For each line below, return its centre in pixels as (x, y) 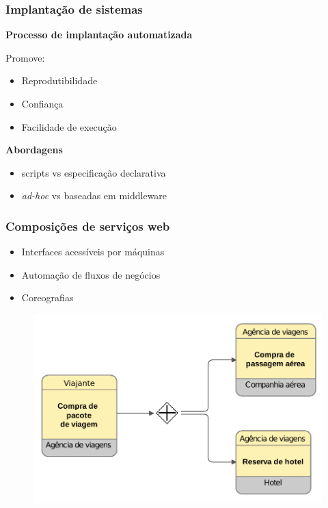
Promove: (25, 57)
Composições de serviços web (88, 226)
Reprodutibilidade (59, 80)
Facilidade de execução (69, 126)
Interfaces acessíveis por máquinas (93, 252)
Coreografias (47, 297)
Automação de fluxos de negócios (91, 274)
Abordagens (34, 150)
